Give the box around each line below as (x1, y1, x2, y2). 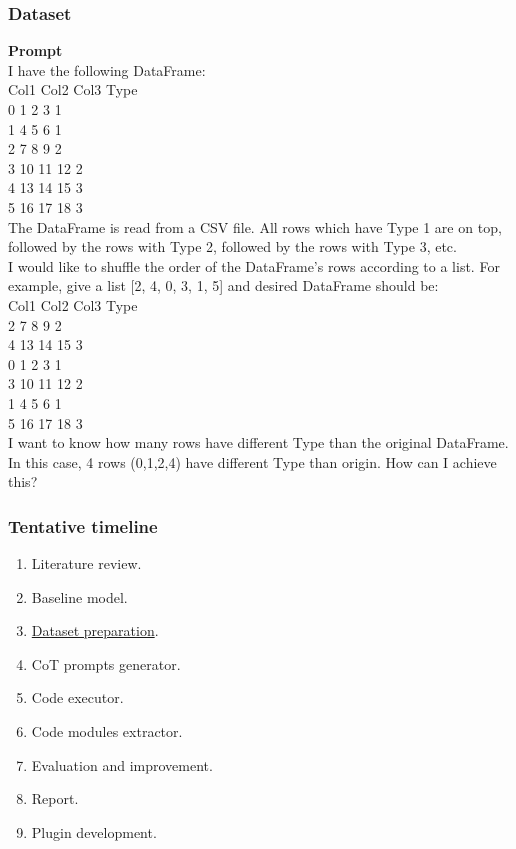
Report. (31, 788, 79, 809)
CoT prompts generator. (31, 653, 181, 674)
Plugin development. (31, 821, 157, 842)
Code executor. (31, 687, 124, 708)
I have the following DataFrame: (8, 59, 206, 80)
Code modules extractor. (31, 721, 183, 742)
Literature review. (31, 553, 142, 574)
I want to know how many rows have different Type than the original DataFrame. (8, 432, 509, 453)
